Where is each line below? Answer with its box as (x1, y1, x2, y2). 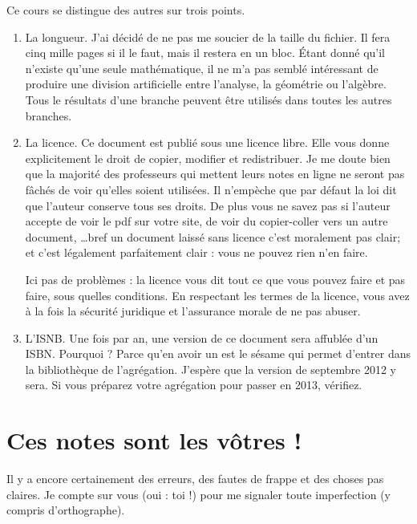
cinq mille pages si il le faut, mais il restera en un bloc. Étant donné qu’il (25, 44, 385, 61)
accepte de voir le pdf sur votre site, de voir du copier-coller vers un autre (25, 213, 388, 230)
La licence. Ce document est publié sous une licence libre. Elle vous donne (25, 134, 390, 151)
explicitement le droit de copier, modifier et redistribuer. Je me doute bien (25, 149, 391, 166)
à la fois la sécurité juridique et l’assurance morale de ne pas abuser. (25, 303, 361, 319)
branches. (25, 107, 72, 124)
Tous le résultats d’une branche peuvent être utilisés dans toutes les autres (25, 91, 392, 108)
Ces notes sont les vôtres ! (6, 424, 302, 457)
